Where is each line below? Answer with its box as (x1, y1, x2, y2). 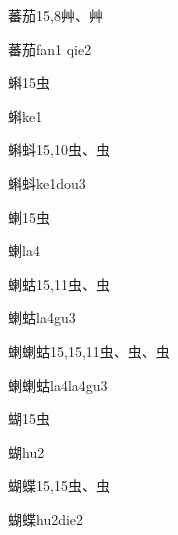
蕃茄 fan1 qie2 (8, 38, 92, 59)
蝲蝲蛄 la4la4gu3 (8, 374, 108, 395)
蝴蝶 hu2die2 (8, 508, 84, 529)
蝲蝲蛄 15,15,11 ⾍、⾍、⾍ (8, 340, 170, 361)
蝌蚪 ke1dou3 (8, 172, 86, 193)
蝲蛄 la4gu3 (8, 307, 76, 328)
